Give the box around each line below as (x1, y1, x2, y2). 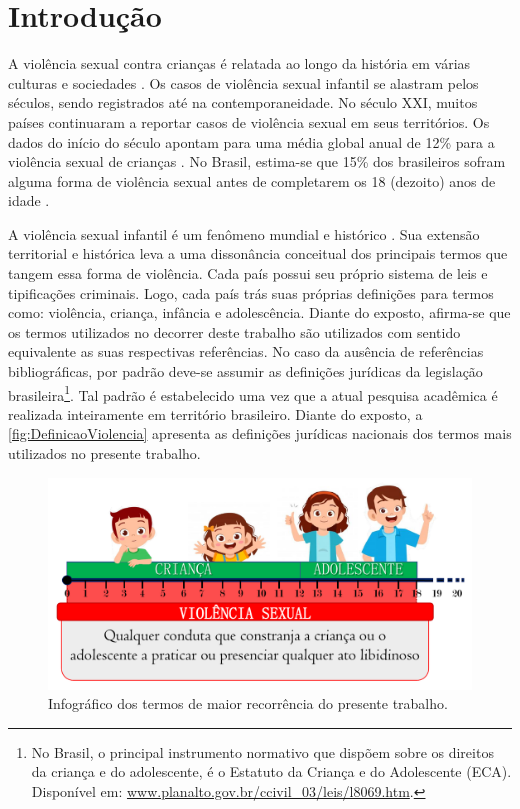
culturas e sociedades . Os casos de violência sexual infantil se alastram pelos (8, 72, 479, 93)
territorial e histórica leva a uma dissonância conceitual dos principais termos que (8, 243, 508, 264)
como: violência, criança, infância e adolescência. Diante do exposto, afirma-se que (8, 302, 511, 323)
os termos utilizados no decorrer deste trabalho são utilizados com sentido (8, 321, 461, 342)
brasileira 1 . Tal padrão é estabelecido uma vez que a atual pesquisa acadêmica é (8, 381, 498, 405)
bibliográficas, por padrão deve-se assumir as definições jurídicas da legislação (8, 361, 483, 382)
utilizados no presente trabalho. (8, 443, 201, 464)
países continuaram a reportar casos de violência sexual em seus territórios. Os (8, 111, 490, 132)
